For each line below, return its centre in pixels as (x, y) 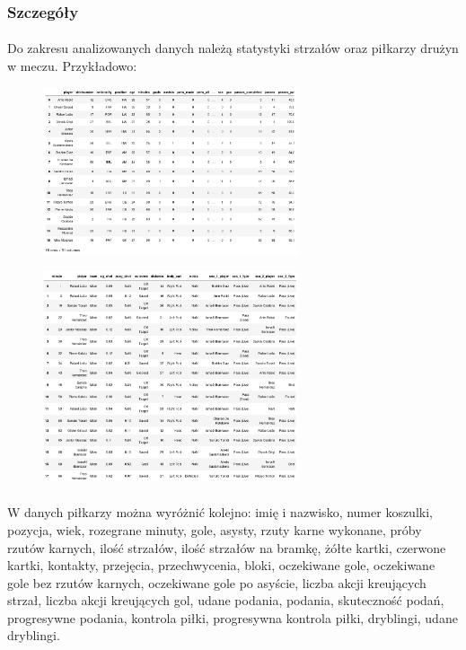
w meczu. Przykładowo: (72, 66)
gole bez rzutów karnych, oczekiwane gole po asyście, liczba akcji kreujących (217, 582)
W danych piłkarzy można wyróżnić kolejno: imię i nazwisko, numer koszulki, (220, 512)
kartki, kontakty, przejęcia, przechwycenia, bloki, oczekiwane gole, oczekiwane (221, 565)
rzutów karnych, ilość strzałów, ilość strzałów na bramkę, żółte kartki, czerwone (227, 547)
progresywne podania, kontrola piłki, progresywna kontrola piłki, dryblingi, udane (233, 617)
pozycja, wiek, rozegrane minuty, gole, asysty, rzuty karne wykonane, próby (215, 529)
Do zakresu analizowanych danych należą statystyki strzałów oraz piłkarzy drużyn (233, 48)
